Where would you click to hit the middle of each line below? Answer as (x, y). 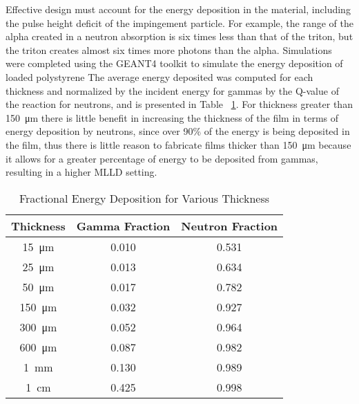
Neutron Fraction (230, 226)
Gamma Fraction (123, 226)
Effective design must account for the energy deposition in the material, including (178, 9)
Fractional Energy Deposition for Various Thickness (144, 198)
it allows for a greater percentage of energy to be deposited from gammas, (162, 158)
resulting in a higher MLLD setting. (81, 172)
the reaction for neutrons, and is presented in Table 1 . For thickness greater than (179, 104)
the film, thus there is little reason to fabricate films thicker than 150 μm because (178, 144)
